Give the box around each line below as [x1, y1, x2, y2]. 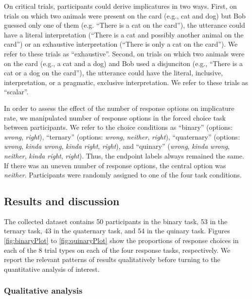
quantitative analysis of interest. [4, 264, 100, 274]
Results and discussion [4, 193, 120, 209]
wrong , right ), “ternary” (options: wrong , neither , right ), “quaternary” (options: [4, 131, 240, 141]
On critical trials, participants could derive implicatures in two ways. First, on [4, 1, 237, 11]
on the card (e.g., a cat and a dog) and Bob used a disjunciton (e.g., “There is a [4, 58, 243, 68]
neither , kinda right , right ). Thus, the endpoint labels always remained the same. [4, 150, 244, 160]
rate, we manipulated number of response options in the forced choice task [4, 112, 226, 123]
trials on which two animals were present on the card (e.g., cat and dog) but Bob [4, 10, 246, 20]
